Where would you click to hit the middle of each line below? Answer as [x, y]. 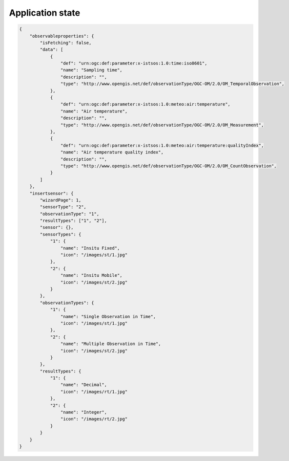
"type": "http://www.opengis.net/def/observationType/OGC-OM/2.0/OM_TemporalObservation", [172, 84]
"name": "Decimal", [84, 385]
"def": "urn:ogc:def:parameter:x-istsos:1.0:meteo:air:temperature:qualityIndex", [162, 145]
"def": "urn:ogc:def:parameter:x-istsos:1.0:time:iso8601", [134, 63]
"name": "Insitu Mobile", [91, 275]
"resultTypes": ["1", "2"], [73, 221]
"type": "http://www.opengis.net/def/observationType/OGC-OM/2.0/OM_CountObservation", [168, 166]
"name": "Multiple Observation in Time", [111, 344]
